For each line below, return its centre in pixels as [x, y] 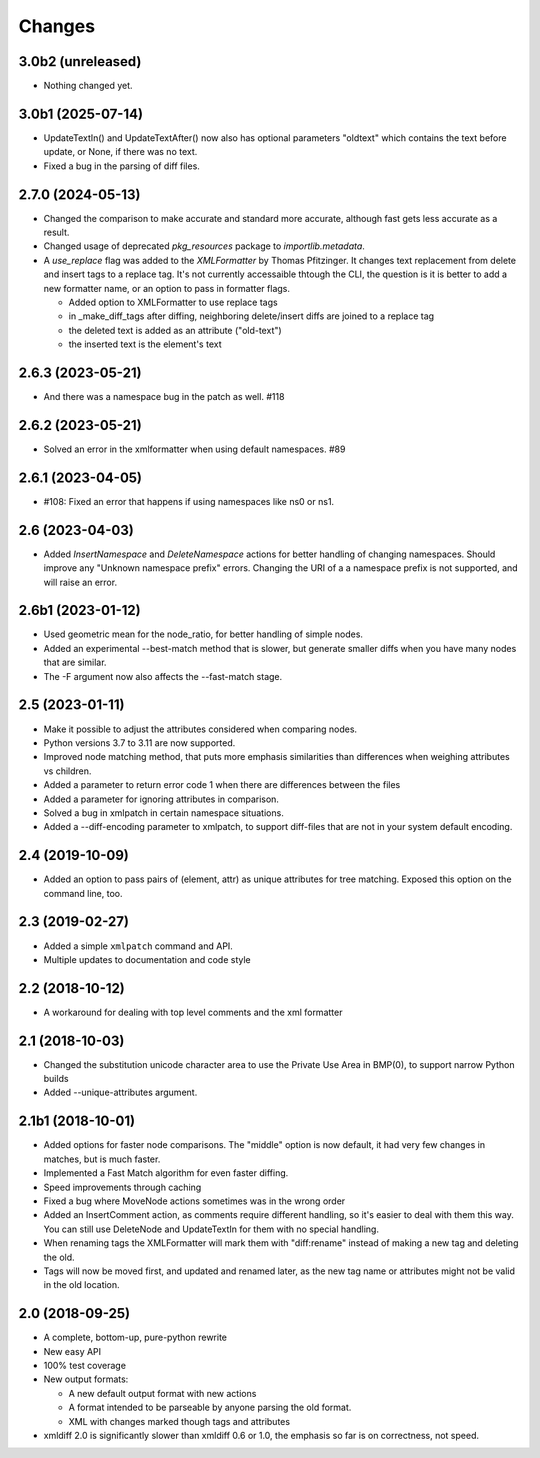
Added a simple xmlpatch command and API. [138, 946]
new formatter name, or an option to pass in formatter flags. [166, 288]
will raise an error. [80, 582]
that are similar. [75, 662]
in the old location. [81, 1285]
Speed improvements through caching [122, 1187]
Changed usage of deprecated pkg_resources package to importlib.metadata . [204, 246]
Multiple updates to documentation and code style [147, 959]
